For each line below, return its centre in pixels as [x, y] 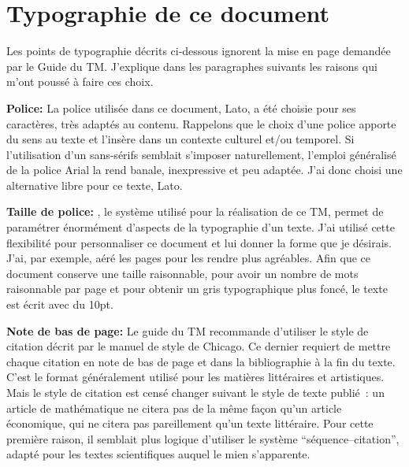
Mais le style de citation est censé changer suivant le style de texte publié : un [195, 392]
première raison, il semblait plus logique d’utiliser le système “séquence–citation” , [203, 438]
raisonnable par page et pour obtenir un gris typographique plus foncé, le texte [197, 289]
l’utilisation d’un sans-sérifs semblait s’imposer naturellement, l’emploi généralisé [201, 154]
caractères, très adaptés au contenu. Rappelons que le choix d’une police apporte [201, 123]
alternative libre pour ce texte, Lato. [95, 185]
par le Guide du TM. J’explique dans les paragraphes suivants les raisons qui [192, 66]
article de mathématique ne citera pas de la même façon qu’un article [174, 408]
